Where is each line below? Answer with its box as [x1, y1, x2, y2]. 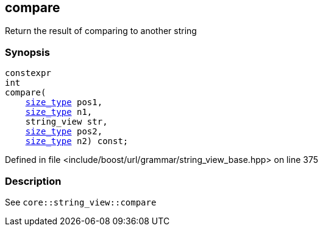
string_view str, [25, 117, 108, 127]
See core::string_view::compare [5, 196, 157, 207]
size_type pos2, [25, 126, 103, 137]
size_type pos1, [25, 97, 103, 108]
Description [5, 174, 62, 187]
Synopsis [5, 46, 50, 58]
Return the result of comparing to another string [5, 26, 197, 36]
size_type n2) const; [25, 136, 129, 147]
